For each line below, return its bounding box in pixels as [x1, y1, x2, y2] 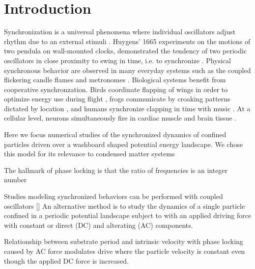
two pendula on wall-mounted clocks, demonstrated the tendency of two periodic [4, 46, 247, 56]
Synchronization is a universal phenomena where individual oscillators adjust [4, 26, 236, 37]
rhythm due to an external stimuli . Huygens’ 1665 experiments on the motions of [4, 36, 251, 46]
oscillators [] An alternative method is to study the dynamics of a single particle [4, 200, 245, 211]
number [4, 174, 27, 185]
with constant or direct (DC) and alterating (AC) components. [4, 220, 193, 230]
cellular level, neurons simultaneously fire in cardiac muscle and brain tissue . [4, 113, 237, 123]
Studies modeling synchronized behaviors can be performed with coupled [4, 191, 223, 201]
